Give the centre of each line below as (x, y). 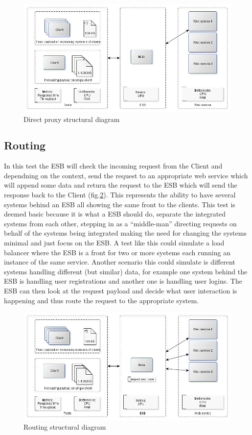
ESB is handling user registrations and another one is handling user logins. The (123, 281)
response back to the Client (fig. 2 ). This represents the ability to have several (120, 195)
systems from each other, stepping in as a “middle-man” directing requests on (120, 223)
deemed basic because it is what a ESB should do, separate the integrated (115, 214)
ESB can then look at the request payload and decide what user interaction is (121, 291)
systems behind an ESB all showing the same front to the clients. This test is (120, 204)
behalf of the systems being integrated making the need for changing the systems (125, 233)
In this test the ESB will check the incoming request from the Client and (113, 166)
